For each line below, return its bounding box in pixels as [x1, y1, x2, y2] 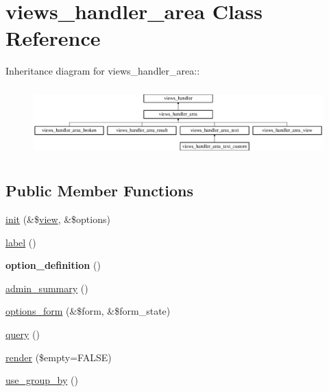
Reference [5, 24, 101, 52]
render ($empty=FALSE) [5, 350, 112, 364]
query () [5, 326, 40, 341]
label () [5, 235, 36, 249]
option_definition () [5, 258, 101, 272]
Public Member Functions [5, 180, 193, 201]
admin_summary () [5, 280, 88, 295]
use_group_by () [5, 373, 78, 387]
